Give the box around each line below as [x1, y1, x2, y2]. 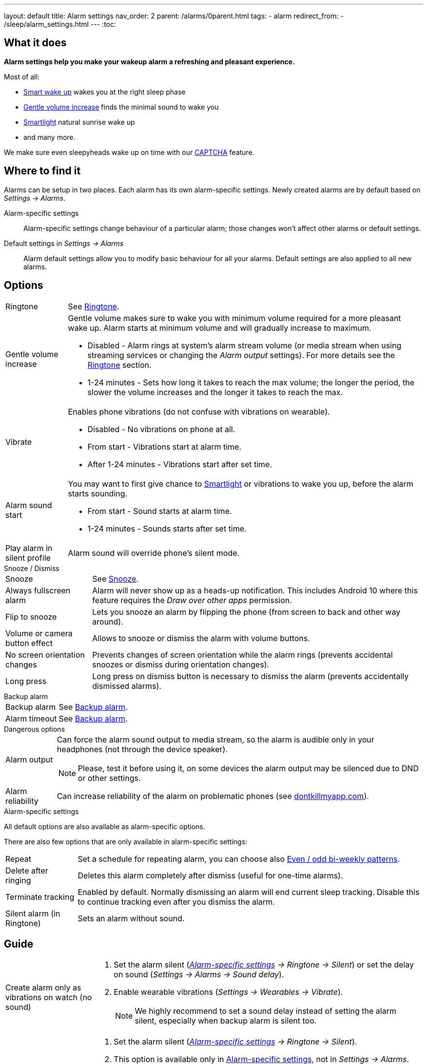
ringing [5, 875, 31, 885]
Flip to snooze [5, 611, 57, 622]
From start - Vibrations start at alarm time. [87, 441, 242, 452]
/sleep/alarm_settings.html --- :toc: [4, 20, 116, 28]
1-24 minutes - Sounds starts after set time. [87, 523, 247, 533]
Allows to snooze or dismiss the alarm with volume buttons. [92, 633, 310, 643]
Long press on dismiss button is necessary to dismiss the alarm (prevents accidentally [92, 671, 409, 681]
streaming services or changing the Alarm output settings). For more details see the [87, 350, 395, 360]
